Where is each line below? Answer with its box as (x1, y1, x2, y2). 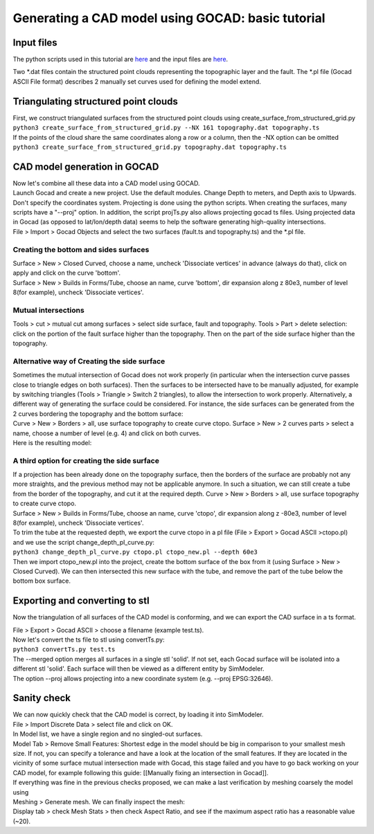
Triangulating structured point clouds (12, 96, 178, 107)
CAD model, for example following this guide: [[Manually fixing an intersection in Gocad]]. (12, 768, 269, 777)
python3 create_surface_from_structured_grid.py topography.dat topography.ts (12, 143, 287, 151)
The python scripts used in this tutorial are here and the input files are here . (12, 55, 229, 64)
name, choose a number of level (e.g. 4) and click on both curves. (12, 429, 201, 437)
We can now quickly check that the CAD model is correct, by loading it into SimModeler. (12, 710, 264, 719)
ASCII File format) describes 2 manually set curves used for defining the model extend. (12, 77, 261, 86)
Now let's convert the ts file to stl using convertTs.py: (12, 635, 166, 644)
